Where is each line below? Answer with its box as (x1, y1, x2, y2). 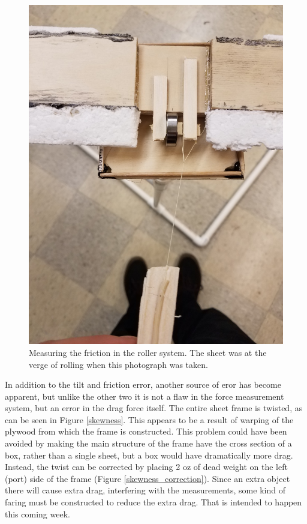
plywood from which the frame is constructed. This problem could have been (5, 425, 287, 438)
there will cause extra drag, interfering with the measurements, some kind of (5, 484, 285, 496)
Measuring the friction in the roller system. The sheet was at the (29, 346, 267, 358)
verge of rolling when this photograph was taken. (29, 358, 208, 370)
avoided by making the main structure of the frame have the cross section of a (5, 437, 292, 450)
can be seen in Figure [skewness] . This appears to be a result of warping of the (5, 413, 294, 426)
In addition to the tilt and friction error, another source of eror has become (5, 378, 281, 391)
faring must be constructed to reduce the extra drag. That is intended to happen (5, 496, 302, 508)
